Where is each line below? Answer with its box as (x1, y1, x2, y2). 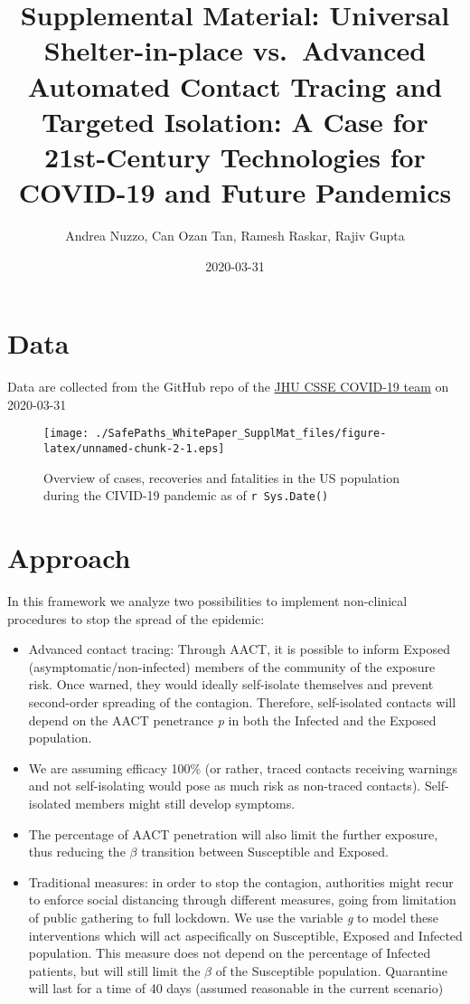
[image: (43, 427, 89, 440)
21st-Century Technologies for (44, 137, 426, 175)
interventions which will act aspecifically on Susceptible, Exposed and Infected (28, 925, 463, 944)
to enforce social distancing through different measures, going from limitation (28, 890, 456, 909)
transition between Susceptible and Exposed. (141, 842, 390, 861)
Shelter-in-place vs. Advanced (43, 32, 427, 69)
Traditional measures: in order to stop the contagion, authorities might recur (28, 872, 454, 891)
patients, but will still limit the (28, 961, 201, 980)
